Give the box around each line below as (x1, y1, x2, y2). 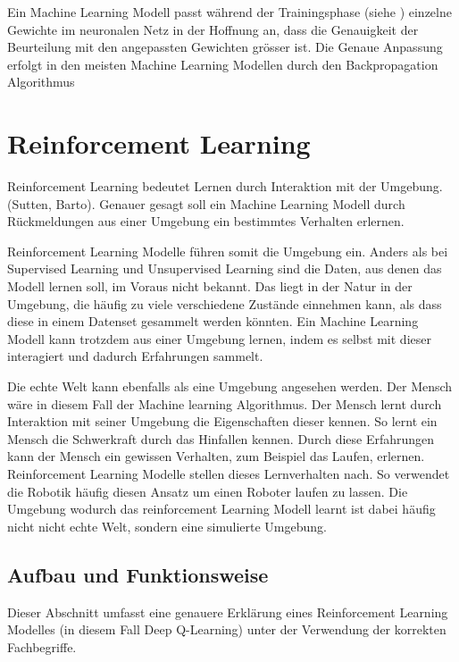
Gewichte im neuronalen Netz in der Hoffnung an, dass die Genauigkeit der (7, 20, 419, 38)
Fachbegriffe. (7, 637, 77, 656)
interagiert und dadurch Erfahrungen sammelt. (7, 347, 263, 365)
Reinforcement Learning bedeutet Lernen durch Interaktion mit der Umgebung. (7, 177, 443, 196)
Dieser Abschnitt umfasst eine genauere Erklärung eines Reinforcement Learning (7, 602, 448, 621)
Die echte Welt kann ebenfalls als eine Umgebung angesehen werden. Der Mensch (7, 377, 453, 396)
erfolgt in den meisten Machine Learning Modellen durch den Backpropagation (7, 54, 438, 73)
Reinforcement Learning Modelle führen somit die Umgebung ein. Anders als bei (7, 241, 448, 260)
